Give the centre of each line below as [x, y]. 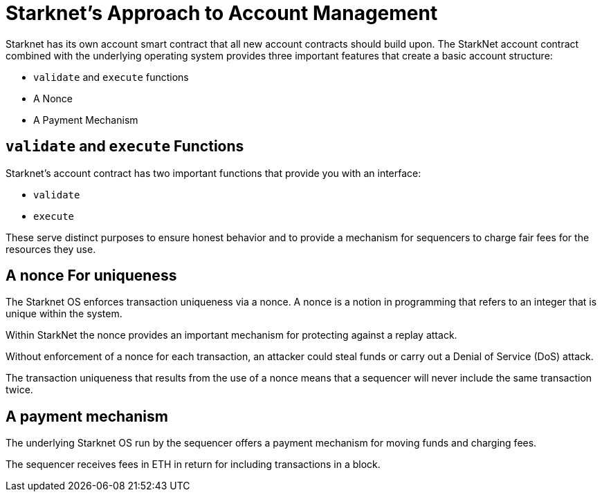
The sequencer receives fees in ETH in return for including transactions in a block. [193, 465]
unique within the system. [64, 314]
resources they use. [51, 249]
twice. [19, 390]
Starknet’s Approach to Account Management [222, 13]
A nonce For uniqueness [91, 276]
